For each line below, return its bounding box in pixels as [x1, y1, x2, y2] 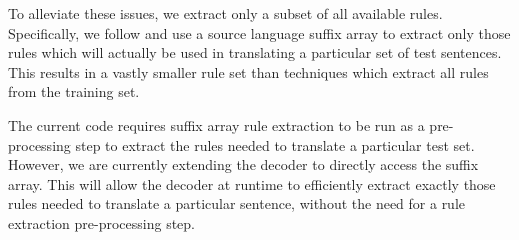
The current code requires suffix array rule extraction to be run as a [8, 114, 425, 135]
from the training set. [8, 81, 140, 102]
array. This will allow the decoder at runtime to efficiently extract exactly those [8, 173, 496, 194]
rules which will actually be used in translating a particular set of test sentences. [8, 42, 502, 63]
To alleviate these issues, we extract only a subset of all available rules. [8, 3, 443, 23]
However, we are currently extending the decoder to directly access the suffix [8, 154, 479, 175]
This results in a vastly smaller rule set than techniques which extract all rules [8, 61, 489, 82]
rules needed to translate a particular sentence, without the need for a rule [8, 193, 466, 214]
